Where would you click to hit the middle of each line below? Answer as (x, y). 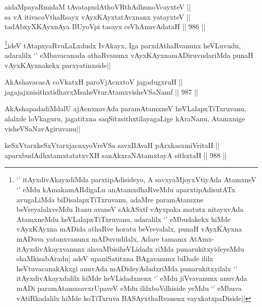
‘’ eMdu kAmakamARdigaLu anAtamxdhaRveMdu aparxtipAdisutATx (126, 189)
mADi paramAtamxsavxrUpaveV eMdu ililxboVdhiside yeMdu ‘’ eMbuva (129, 288)
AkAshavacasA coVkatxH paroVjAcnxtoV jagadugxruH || (94, 82)
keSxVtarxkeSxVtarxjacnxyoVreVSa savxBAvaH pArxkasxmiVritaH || (112, 145)
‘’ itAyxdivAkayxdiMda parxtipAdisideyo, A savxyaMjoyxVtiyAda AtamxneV (136, 179)
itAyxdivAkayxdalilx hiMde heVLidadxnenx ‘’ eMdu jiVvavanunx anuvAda (132, 278)
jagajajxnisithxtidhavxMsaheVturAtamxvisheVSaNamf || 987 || (101, 91)
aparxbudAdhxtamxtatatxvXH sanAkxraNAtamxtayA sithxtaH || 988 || (116, 155)
